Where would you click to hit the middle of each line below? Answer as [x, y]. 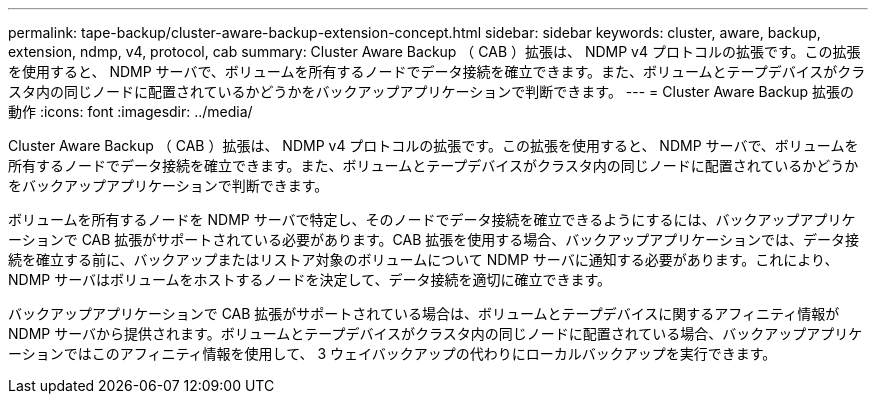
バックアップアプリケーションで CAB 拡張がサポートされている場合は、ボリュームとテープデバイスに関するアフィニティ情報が [424, 313]
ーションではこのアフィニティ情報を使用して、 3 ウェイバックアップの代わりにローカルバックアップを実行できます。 [392, 353]
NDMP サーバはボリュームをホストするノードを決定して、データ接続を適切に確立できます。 [310, 279]
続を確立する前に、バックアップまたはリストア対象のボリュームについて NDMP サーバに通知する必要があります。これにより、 [423, 259]
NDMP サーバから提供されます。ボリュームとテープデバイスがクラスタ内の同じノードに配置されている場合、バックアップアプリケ [435, 333]
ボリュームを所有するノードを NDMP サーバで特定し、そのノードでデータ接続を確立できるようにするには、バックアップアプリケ [432, 219]
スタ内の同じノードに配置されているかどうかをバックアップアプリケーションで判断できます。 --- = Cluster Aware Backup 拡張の [431, 91]
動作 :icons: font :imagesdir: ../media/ [130, 111]
